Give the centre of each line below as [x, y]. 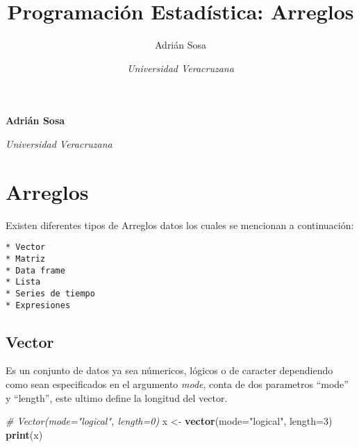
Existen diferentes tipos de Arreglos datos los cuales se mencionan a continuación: [180, 225]
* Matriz [26, 259]
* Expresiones [38, 305]
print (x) [24, 434]
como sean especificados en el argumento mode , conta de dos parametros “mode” [177, 383]
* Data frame [35, 270]
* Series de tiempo [50, 293]
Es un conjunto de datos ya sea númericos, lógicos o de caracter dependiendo [169, 370]
